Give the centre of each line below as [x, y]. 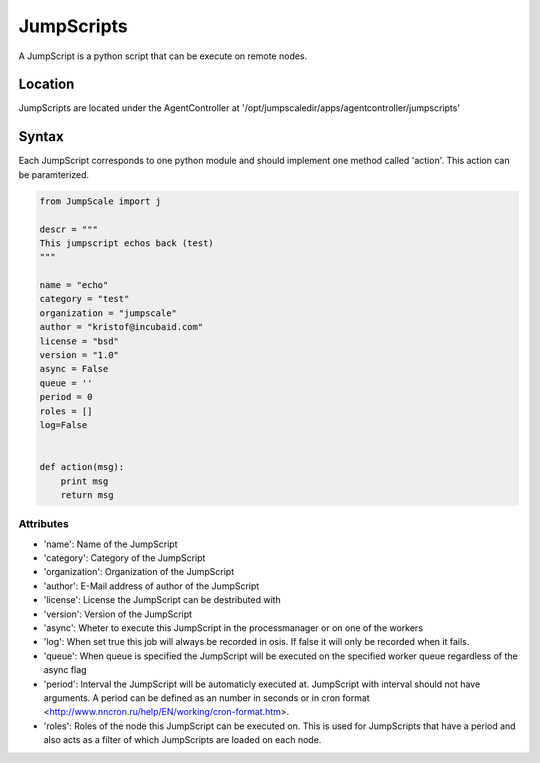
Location [46, 84]
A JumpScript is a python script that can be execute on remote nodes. [163, 56]
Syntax [41, 136]
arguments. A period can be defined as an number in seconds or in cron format [206, 697]
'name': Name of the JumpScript [110, 544]
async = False [74, 369]
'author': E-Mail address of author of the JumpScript [151, 586]
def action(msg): [82, 467]
